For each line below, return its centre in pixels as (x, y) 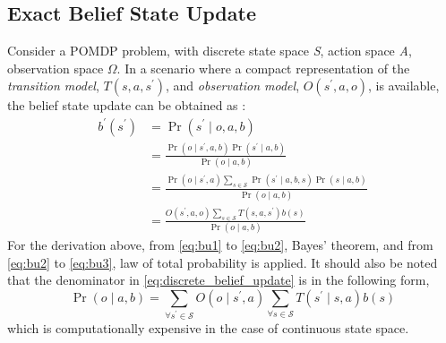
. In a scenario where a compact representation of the (263, 68)
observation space (56, 68)
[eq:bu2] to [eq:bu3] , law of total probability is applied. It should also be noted (223, 262)
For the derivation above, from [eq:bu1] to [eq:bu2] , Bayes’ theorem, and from (220, 245)
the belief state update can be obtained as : (127, 105)
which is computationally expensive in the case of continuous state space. (208, 327)
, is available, (403, 86)
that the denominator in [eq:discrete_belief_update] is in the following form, (219, 280)
